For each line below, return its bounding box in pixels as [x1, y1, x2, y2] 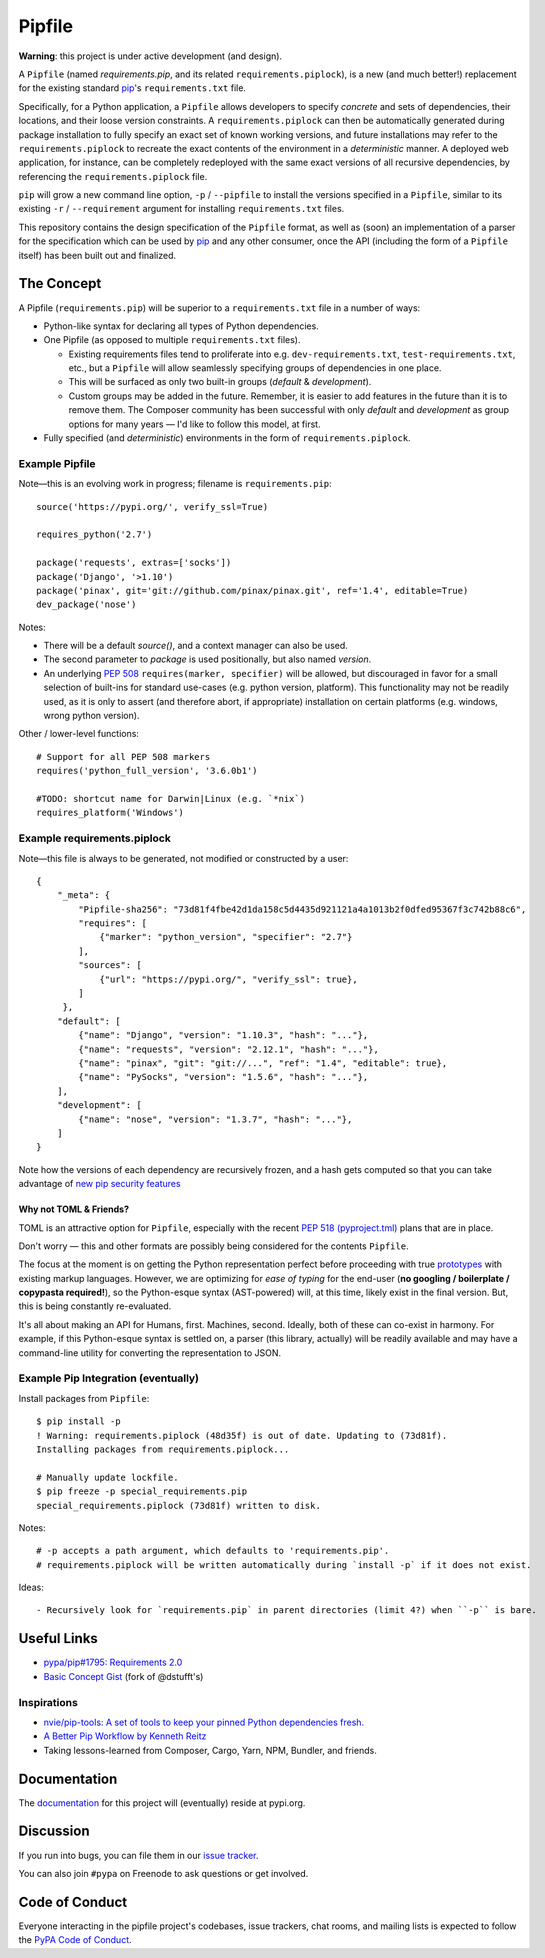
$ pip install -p [36, 1416, 121, 1427]
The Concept [18, 275, 102, 292]
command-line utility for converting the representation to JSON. [18, 1346, 282, 1359]
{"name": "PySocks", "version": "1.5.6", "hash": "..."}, [78, 1071, 369, 1083]
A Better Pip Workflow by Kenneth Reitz [43, 1730, 207, 1742]
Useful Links [18, 1630, 99, 1647]
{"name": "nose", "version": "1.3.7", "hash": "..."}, [78, 1113, 353, 1125]
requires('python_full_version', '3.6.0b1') [36, 765, 259, 777]
